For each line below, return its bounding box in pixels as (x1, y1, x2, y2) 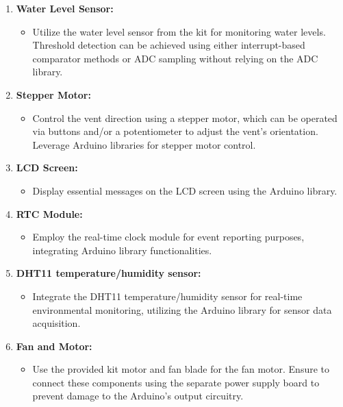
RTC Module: (16, 206, 83, 221)
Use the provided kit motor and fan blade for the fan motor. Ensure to (32, 362, 330, 376)
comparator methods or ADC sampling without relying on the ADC (32, 51, 318, 65)
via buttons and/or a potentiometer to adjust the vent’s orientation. (32, 124, 318, 138)
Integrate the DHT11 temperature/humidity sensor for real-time (32, 288, 303, 303)
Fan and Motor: (16, 338, 92, 353)
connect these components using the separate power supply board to (32, 375, 320, 389)
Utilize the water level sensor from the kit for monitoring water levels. (32, 24, 326, 38)
